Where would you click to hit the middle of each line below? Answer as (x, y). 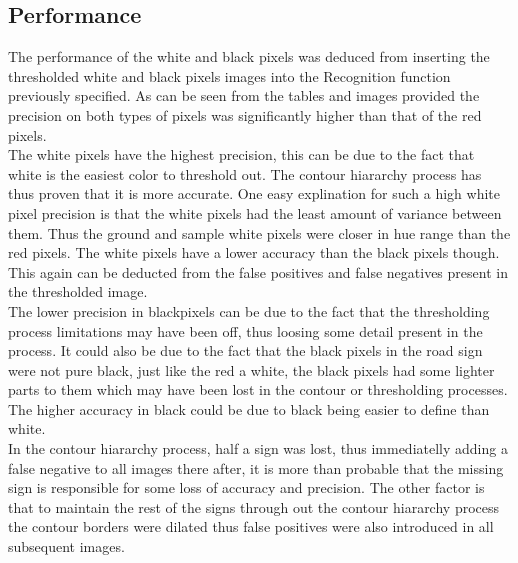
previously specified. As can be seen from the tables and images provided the (244, 95)
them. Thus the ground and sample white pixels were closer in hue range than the (259, 232)
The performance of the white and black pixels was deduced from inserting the (249, 56)
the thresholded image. (78, 291)
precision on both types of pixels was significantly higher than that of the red (245, 114)
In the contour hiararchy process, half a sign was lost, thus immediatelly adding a (258, 448)
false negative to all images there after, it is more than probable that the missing (256, 467)
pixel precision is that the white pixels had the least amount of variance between (255, 212)
